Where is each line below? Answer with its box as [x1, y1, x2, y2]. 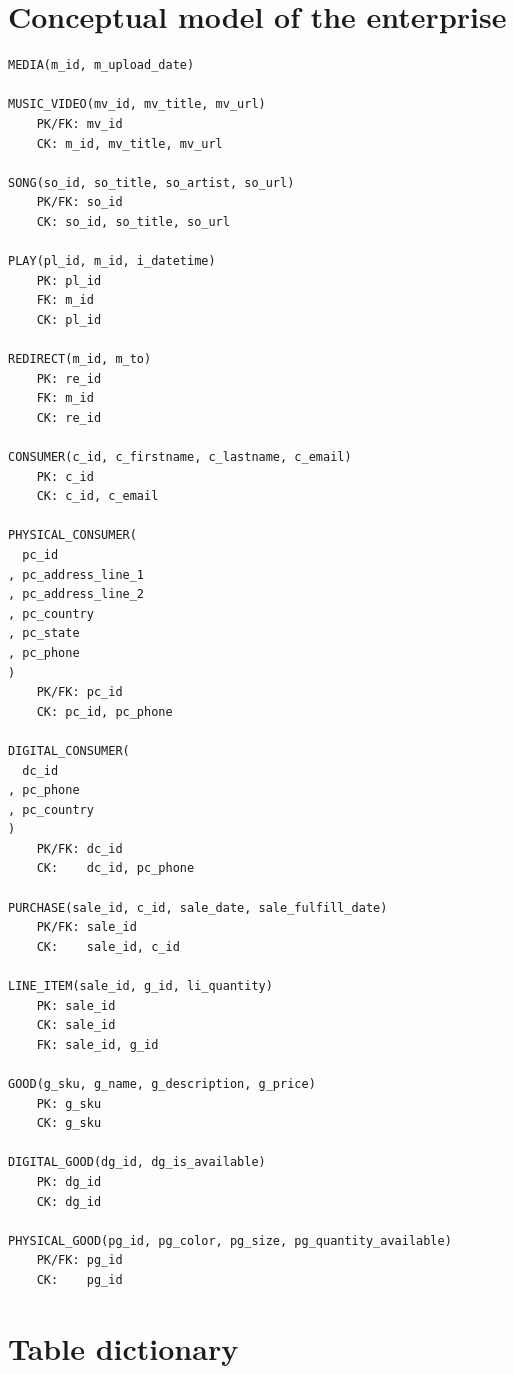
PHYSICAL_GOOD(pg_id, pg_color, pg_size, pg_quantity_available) [8, 1233, 452, 1248]
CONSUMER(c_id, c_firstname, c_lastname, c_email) [8, 450, 352, 464]
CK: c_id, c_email [36, 489, 159, 504]
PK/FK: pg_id [36, 1253, 123, 1268]
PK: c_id [36, 469, 94, 484]
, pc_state [8, 626, 80, 641]
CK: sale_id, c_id [36, 939, 180, 954]
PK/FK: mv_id [36, 116, 123, 131]
